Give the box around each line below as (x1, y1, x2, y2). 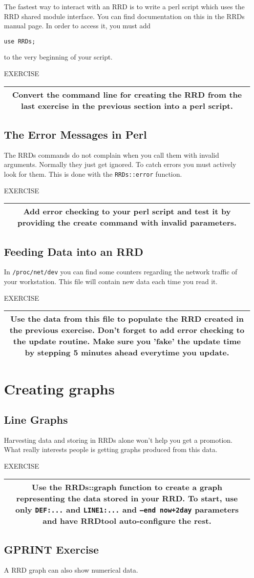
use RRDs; (4, 38, 36, 45)
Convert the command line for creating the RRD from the (12, 88, 242, 100)
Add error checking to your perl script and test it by (23, 206, 231, 217)
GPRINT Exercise (4, 542, 99, 557)
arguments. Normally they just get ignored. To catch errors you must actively (4, 159, 236, 169)
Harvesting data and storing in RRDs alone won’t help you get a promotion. (4, 434, 233, 445)
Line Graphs (4, 412, 68, 427)
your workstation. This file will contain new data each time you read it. (4, 276, 218, 287)
